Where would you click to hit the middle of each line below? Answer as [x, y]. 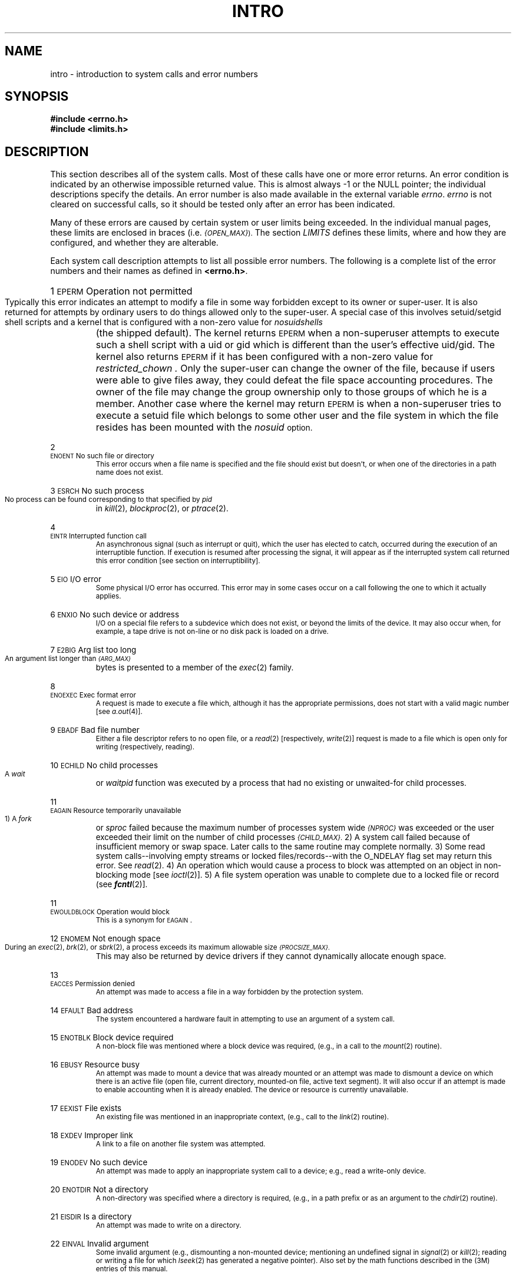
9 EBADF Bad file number [95, 730]
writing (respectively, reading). [145, 747]
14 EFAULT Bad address [92, 1011]
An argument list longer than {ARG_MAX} [68, 659]
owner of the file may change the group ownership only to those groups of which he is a [291, 392]
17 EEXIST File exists [86, 1108]
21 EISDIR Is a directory [91, 1217]
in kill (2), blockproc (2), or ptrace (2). [162, 509]
